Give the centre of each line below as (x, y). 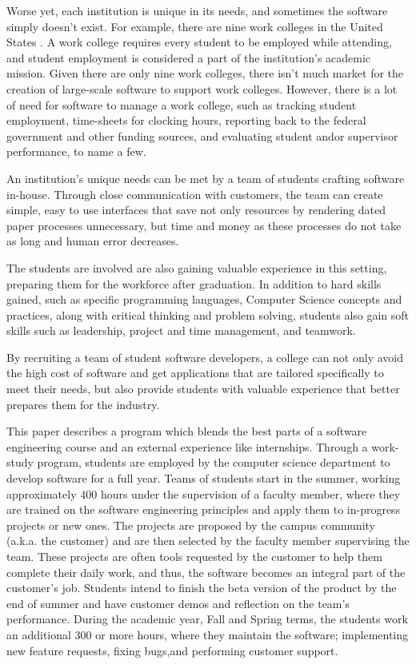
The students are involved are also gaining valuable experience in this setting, (197, 267)
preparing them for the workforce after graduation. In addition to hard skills (194, 283)
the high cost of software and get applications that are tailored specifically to (195, 373)
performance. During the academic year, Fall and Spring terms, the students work (207, 619)
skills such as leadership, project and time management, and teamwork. (181, 330)
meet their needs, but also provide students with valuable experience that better (203, 389)
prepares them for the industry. (83, 404)
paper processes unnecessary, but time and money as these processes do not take (204, 225)
